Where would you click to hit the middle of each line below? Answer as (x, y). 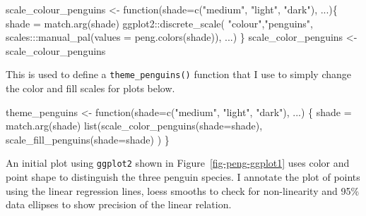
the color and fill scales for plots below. (90, 88)
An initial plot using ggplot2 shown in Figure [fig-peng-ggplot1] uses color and (178, 163)
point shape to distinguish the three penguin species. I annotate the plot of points (183, 177)
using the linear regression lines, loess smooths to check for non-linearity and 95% (183, 190)
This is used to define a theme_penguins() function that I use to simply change (179, 74)
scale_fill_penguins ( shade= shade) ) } (88, 139)
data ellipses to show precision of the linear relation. (119, 204)
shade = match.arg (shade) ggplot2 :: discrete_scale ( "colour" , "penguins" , (159, 23)
